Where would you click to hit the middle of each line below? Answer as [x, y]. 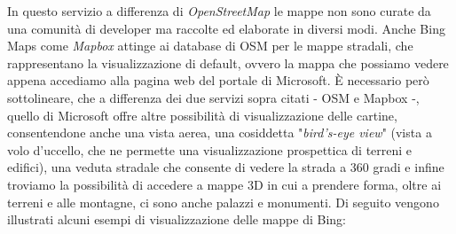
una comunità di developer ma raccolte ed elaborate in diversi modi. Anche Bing [226, 28]
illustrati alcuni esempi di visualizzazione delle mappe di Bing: [177, 219]
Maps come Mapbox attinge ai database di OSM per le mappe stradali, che [210, 46]
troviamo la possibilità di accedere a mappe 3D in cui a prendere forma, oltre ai [224, 184]
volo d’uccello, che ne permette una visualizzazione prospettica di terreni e [210, 149]
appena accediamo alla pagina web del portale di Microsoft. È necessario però [218, 80]
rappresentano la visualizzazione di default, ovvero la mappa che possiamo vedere [228, 62]
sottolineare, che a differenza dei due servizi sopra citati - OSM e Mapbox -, [213, 97]
